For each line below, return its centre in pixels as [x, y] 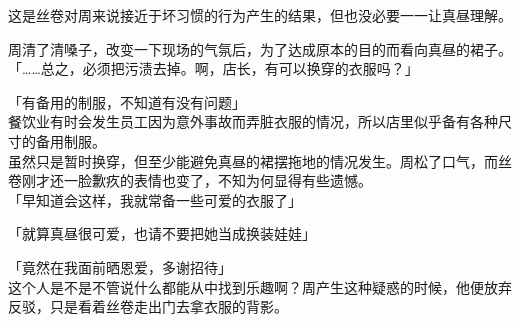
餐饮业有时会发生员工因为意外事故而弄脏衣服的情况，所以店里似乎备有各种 [253, 121]
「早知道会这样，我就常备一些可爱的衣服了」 [155, 199]
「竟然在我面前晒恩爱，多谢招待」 [120, 266]
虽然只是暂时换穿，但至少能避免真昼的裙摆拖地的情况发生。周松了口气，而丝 [260, 160]
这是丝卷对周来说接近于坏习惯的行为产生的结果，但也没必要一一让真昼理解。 [260, 15]
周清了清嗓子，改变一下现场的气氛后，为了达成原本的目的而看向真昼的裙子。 [260, 48]
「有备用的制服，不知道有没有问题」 [127, 101]
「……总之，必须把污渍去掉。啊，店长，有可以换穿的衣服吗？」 [213, 68]
